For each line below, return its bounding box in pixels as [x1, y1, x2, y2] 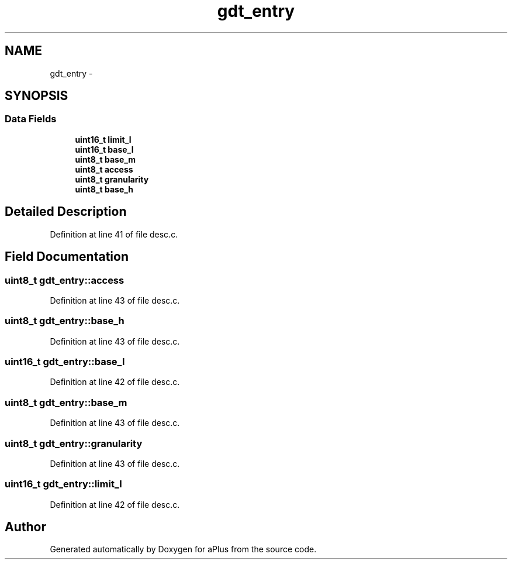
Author [5, 520, 46, 535]
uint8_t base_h [75, 184, 134, 194]
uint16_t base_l [75, 144, 134, 154]
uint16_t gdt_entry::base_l [5, 356, 125, 367]
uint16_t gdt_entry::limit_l [5, 478, 122, 490]
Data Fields [5, 113, 57, 125]
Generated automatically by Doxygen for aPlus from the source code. [50, 544, 317, 555]
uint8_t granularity [75, 174, 149, 184]
